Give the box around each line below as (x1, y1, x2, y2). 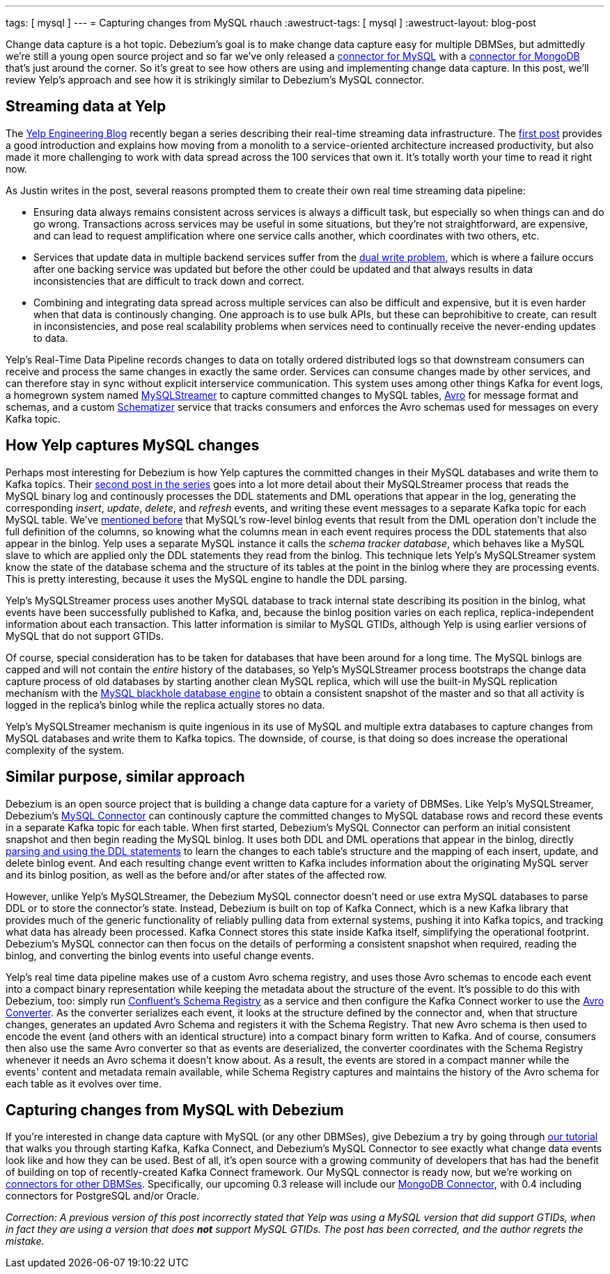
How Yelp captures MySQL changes (6, 437, 260, 455)
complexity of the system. (6, 744, 125, 756)
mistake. (6, 1235, 45, 1248)
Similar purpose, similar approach (6, 768, 245, 786)
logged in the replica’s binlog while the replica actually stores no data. (6, 698, 325, 711)
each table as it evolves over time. (6, 1077, 162, 1090)
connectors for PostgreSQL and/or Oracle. (6, 1190, 200, 1202)
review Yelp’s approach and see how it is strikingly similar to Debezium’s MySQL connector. (6, 74, 425, 86)
